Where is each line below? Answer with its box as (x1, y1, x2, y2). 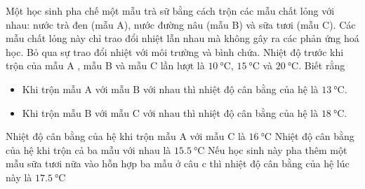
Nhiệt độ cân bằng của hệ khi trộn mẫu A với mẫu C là (6, 129, 246, 143)
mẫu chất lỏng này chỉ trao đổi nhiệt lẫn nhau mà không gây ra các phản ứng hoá (6, 31, 359, 45)
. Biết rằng (298, 58, 345, 73)
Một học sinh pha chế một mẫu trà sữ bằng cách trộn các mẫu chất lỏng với (6, 3, 335, 17)
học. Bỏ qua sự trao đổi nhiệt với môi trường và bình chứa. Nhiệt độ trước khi (6, 44, 344, 59)
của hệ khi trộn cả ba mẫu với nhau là (6, 142, 171, 157)
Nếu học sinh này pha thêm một (208, 142, 347, 157)
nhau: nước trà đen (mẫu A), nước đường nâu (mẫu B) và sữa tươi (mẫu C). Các (6, 17, 356, 31)
